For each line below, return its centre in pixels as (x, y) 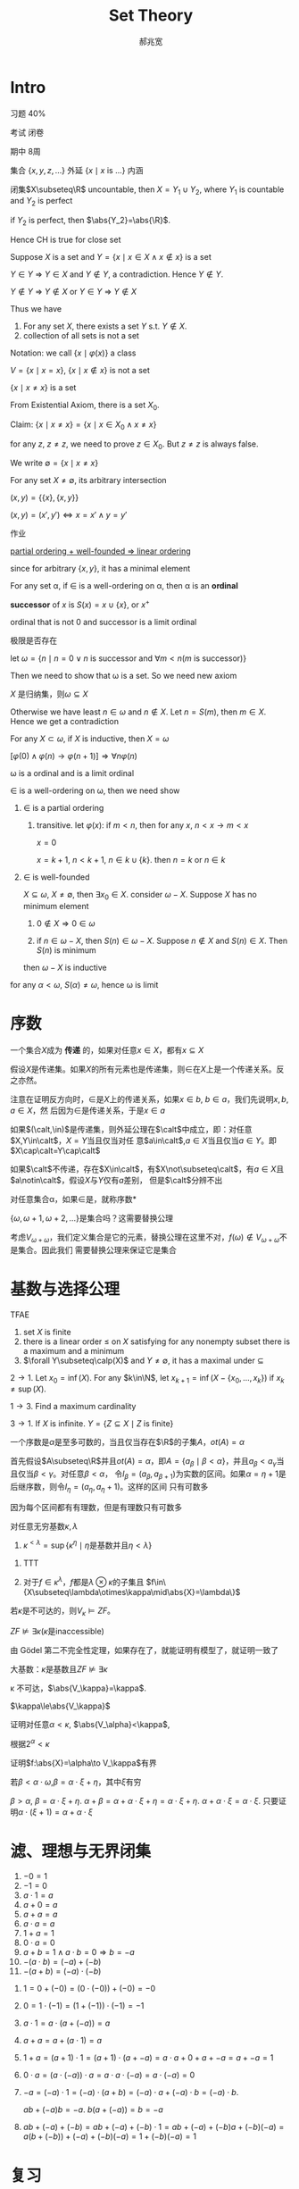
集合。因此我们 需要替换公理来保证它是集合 (97, 1249)
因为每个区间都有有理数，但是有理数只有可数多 (96, 1507)
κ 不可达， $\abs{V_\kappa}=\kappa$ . (78, 1688)
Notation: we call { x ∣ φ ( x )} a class (73, 353)
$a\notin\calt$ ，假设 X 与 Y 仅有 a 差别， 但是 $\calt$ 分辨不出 (116, 1180)
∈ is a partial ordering (63, 808)
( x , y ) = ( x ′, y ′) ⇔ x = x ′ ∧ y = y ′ (69, 515)
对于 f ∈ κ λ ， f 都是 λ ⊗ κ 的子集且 (83, 1582)
